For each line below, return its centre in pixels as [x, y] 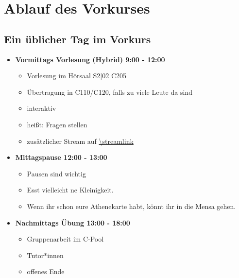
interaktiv [42, 108]
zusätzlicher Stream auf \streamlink [80, 141]
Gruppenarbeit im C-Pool [65, 239]
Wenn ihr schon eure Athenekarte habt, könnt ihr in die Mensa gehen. [131, 206]
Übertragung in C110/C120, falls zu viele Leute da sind [110, 92]
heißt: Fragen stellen [57, 124]
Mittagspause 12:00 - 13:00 [61, 157]
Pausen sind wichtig [56, 173]
